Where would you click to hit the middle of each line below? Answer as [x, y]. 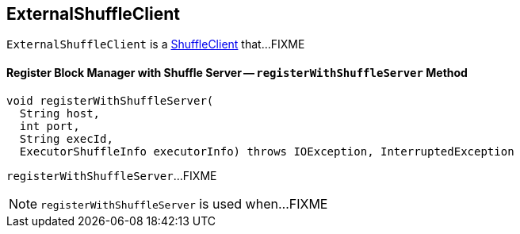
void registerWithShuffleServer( [110, 100]
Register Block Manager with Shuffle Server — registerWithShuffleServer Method [237, 73]
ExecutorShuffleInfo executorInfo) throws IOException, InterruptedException [267, 151]
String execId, [66, 138]
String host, [60, 113]
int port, [50, 126]
